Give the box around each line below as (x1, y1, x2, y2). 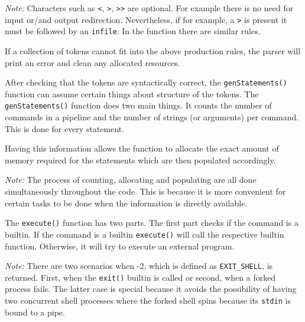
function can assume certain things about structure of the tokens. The (5, 87, 259, 100)
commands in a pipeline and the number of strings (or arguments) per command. (5, 111, 299, 123)
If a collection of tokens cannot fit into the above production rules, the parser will (5, 44, 301, 57)
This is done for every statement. (5, 122, 125, 134)
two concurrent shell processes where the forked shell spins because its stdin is (5, 294, 291, 307)
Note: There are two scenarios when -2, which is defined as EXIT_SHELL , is (5, 259, 273, 272)
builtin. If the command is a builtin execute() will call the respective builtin (5, 228, 284, 240)
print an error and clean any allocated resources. (5, 56, 180, 68)
